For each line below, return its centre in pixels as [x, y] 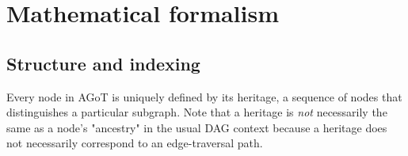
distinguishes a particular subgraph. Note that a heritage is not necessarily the [197, 112]
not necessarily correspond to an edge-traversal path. [135, 143]
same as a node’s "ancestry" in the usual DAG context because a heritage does [197, 127]
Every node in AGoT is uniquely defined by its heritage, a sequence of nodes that [204, 96]
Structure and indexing [103, 63]
